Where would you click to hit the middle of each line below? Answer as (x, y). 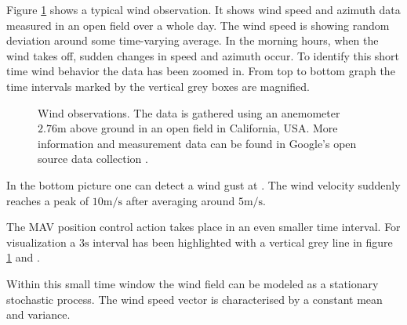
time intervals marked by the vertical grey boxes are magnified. (158, 86)
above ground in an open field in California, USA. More (204, 128)
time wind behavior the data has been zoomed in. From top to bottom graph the (201, 71)
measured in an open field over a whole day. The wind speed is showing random (198, 25)
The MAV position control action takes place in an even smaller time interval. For (203, 227)
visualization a (41, 242)
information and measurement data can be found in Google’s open (197, 143)
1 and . (23, 257)
